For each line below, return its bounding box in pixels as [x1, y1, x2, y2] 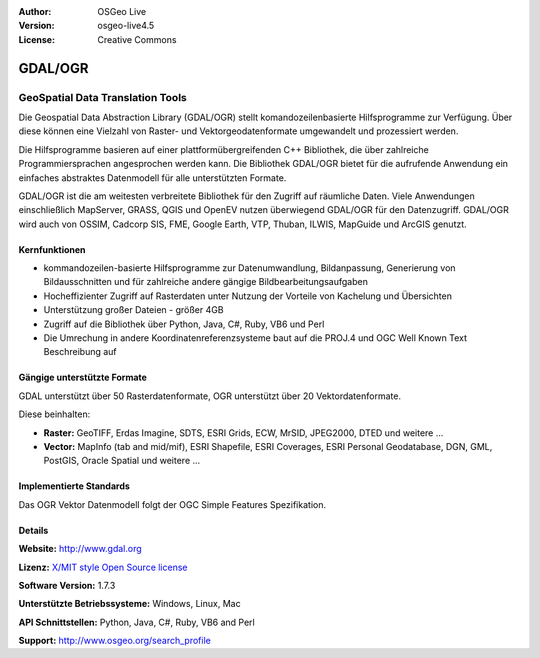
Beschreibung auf [43, 346, 117, 358]
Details [18, 524, 49, 536]
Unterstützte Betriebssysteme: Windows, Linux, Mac [18, 598, 241, 610]
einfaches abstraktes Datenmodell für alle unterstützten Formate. [18, 171, 287, 184]
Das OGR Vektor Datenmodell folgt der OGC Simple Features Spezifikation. [18, 498, 327, 510]
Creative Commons [97, 33, 177, 45]
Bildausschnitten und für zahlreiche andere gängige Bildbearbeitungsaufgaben [43, 276, 369, 288]
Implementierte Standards [18, 480, 130, 492]
